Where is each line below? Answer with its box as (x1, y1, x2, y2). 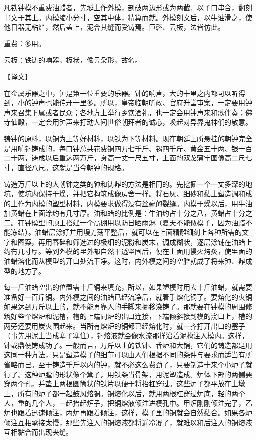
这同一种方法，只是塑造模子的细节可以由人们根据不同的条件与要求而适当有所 (4, 349, 252, 360)
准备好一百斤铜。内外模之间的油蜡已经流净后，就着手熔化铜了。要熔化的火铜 (4, 291, 252, 302)
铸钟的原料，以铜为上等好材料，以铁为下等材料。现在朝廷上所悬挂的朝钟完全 (4, 133, 252, 143)
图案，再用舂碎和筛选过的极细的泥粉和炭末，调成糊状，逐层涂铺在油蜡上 (17, 236, 252, 247)
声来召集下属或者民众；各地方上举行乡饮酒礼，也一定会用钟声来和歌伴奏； (4, 107, 245, 117)
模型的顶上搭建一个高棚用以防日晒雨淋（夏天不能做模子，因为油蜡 (31, 217, 245, 227)
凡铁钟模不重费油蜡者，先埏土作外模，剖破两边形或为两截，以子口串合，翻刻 (4, 2, 252, 12)
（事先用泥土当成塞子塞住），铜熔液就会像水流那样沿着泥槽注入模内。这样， (4, 330, 249, 341)
